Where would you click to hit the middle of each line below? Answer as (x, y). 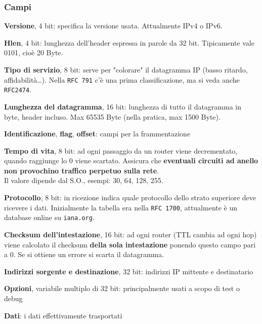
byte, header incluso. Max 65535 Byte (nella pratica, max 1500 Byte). (112, 116)
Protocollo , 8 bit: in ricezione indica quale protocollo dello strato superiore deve (130, 197)
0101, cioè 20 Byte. (34, 52)
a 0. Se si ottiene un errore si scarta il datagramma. (84, 254)
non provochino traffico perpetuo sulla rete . (81, 170)
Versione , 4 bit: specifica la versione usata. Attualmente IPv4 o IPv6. (113, 26)
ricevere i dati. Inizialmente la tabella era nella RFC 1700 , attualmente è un (121, 207)
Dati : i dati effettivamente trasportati (63, 315)
